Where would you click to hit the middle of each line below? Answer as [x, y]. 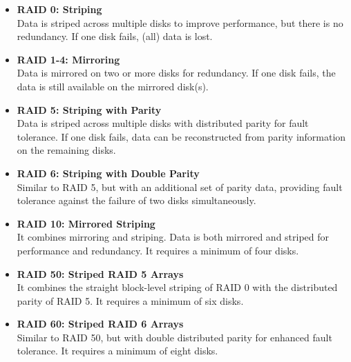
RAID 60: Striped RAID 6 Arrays [100, 324]
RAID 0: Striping [59, 9]
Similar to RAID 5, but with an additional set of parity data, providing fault [180, 187]
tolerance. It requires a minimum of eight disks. [117, 351]
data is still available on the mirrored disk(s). [113, 86]
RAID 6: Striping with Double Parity [108, 173]
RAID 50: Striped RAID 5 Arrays [100, 273]
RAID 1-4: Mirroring [68, 59]
